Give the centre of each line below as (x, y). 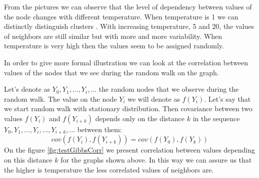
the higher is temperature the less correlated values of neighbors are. (109, 169)
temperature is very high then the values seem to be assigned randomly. (114, 46)
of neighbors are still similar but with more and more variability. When (113, 36)
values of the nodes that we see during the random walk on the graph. (111, 72)
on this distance (28, 159)
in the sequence (216, 118)
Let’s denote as (27, 89)
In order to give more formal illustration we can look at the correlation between (126, 62)
